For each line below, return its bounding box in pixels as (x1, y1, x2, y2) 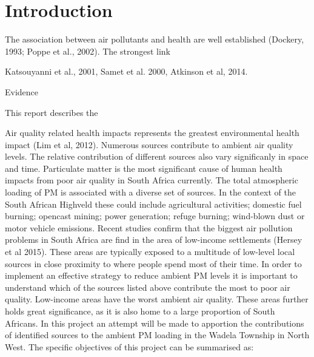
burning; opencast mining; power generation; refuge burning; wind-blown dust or (5, 209, 305, 222)
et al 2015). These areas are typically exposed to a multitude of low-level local (5, 245, 295, 258)
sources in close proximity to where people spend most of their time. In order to (5, 257, 302, 270)
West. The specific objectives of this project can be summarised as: (5, 340, 254, 353)
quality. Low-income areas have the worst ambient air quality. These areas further (5, 293, 309, 305)
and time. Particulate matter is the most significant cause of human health (5, 161, 282, 174)
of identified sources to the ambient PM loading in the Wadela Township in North (5, 328, 310, 341)
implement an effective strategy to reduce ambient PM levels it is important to (5, 269, 298, 282)
